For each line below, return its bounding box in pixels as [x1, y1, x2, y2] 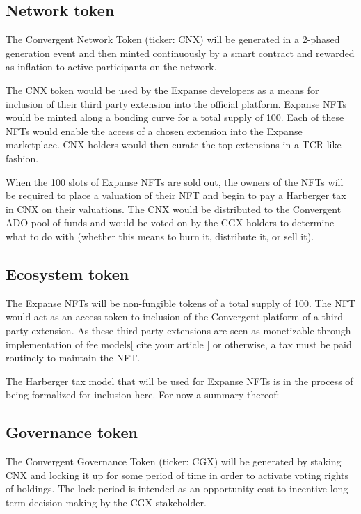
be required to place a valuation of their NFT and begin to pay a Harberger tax [6, 188, 346, 203]
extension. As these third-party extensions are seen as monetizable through [31, 322, 351, 337]
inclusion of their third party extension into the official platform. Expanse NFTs [6, 96, 347, 111]
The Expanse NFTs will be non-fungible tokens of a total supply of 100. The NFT [6, 295, 355, 310]
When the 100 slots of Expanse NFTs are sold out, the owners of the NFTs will [6, 174, 344, 189]
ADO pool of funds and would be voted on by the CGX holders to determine [6, 215, 335, 230]
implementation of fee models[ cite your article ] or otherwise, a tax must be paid [6, 336, 352, 351]
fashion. [6, 150, 39, 165]
